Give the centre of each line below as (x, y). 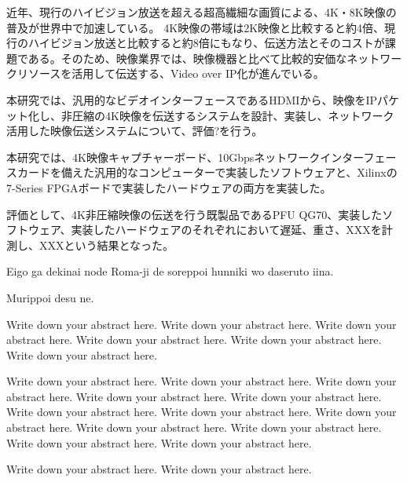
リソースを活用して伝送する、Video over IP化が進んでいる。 (170, 73)
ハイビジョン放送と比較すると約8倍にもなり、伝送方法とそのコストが (206, 43)
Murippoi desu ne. (50, 297)
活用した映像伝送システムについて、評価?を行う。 (135, 131)
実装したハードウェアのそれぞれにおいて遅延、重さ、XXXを (226, 230)
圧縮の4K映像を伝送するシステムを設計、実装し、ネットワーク (233, 115)
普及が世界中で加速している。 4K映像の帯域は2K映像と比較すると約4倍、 (196, 27)
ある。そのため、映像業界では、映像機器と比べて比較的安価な (187, 58)
